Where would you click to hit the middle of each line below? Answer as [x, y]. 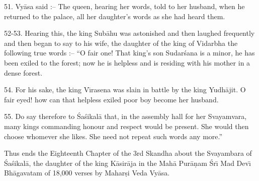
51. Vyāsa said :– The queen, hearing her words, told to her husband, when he [124, 6]
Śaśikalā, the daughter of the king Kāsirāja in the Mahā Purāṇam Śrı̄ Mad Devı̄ [127, 163]
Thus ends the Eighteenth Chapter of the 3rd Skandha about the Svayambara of [128, 153]
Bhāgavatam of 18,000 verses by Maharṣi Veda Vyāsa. [87, 173]
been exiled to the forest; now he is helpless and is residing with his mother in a [127, 62]
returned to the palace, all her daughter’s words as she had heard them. [115, 16]
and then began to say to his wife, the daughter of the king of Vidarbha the [121, 43]
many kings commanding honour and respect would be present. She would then [126, 126]
